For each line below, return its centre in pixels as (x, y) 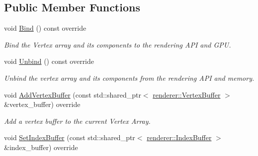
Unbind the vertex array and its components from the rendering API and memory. (129, 78)
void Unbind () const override (49, 61)
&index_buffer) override (41, 147)
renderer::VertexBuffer (187, 94)
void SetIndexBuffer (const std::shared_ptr (70, 137)
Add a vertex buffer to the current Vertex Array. (77, 121)
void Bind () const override (45, 28)
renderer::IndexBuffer (179, 137)
